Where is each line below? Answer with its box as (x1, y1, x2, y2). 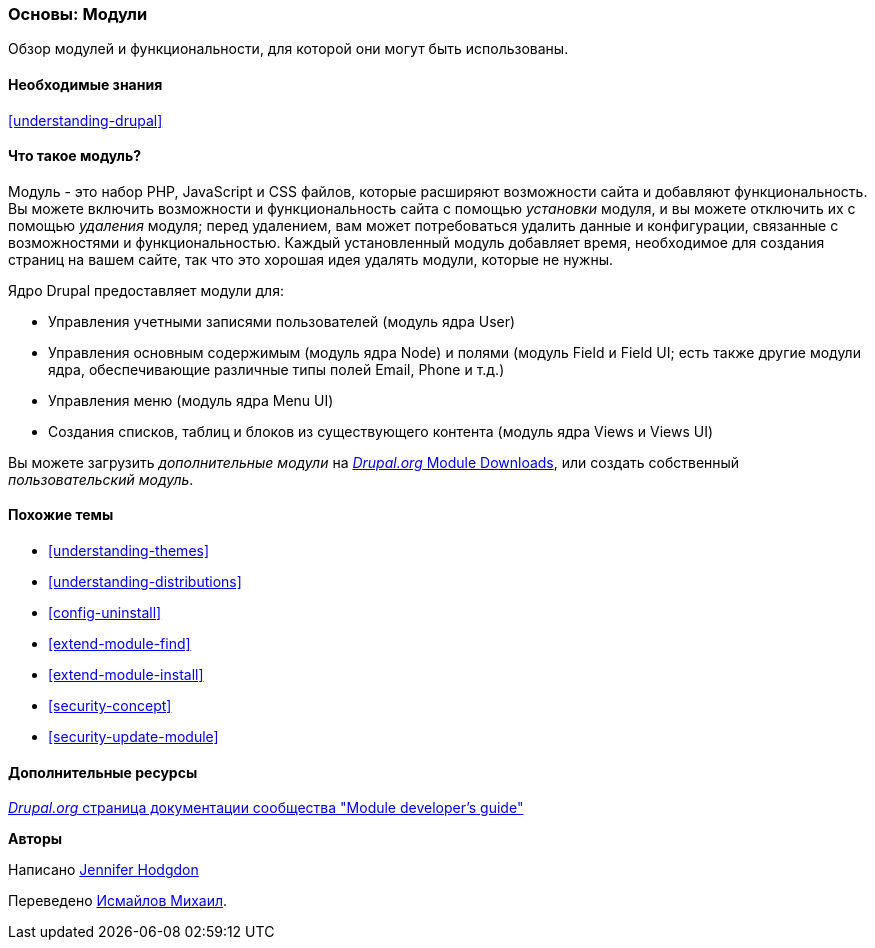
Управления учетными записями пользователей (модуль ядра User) (48, 312, 516, 330)
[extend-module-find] (48, 635, 191, 653)
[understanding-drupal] (8, 111, 163, 129)
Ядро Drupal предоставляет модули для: (8, 281, 284, 299)
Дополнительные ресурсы (8, 763, 198, 781)
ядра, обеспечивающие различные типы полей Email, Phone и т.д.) (48, 360, 505, 378)
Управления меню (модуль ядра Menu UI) (48, 391, 334, 409)
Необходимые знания (8, 75, 163, 93)
